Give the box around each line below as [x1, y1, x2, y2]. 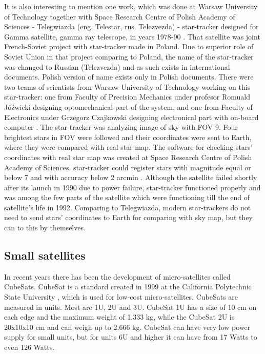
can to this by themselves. [4, 222, 86, 233]
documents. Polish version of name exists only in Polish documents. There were [4, 71, 254, 82]
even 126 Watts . [4, 342, 55, 352]
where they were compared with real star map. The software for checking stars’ [4, 142, 253, 152]
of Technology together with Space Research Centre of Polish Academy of [4, 11, 235, 22]
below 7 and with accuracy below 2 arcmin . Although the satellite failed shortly [4, 172, 257, 183]
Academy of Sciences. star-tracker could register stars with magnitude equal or [4, 162, 251, 172]
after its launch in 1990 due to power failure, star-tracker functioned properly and [4, 182, 261, 192]
